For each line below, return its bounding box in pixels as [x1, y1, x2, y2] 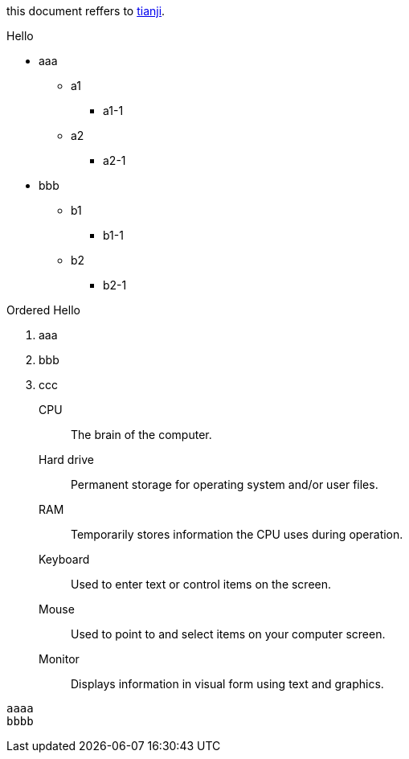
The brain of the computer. [71, 428, 212, 441]
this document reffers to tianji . [6, 4, 166, 18]
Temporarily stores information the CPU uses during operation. [71, 527, 403, 541]
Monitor [39, 652, 80, 666]
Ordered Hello [6, 303, 80, 317]
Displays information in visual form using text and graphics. [71, 677, 384, 691]
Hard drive [39, 453, 94, 466]
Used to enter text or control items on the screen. [71, 577, 332, 591]
